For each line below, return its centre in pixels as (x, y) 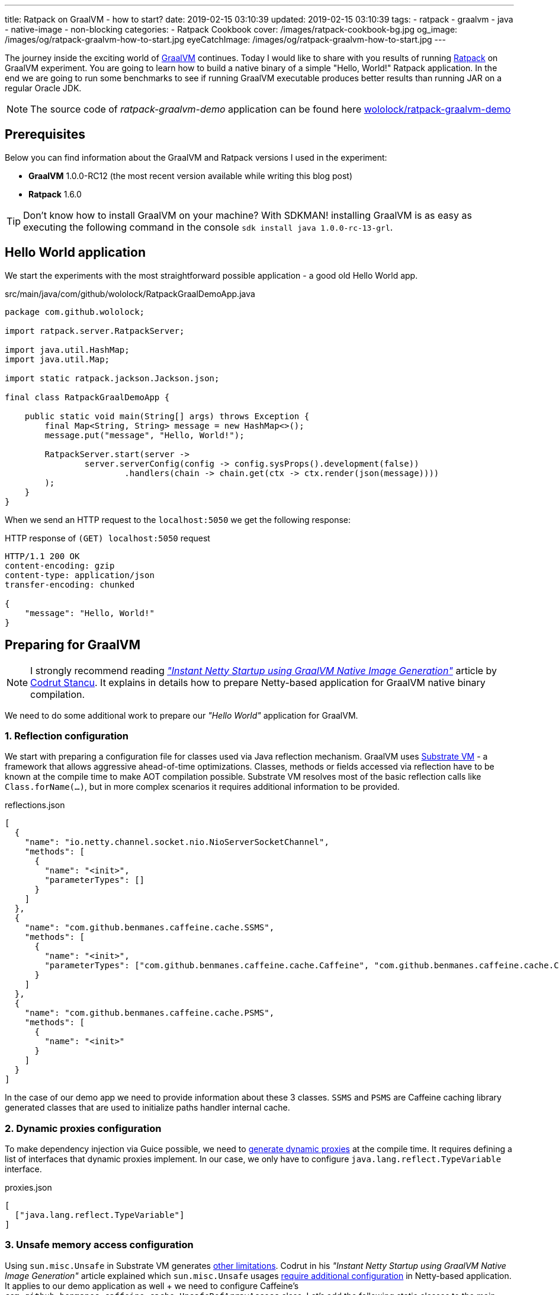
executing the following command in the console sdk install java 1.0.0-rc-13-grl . (208, 227)
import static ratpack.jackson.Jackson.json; (112, 378)
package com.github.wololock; (75, 312)
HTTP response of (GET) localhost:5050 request (107, 538)
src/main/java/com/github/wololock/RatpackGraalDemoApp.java (130, 294)
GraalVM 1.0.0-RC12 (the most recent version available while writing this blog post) (191, 176)
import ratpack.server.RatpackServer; (95, 331)
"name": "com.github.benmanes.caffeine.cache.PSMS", (150, 1013)
